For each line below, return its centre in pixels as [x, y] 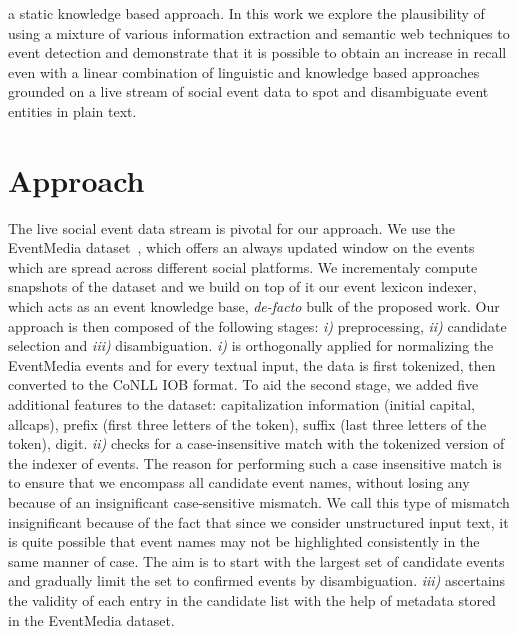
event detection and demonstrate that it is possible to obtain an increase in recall [257, 52]
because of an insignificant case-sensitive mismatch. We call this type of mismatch [259, 502]
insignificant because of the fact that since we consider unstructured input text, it [258, 521]
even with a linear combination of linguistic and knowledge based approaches [244, 71]
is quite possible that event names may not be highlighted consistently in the [244, 541]
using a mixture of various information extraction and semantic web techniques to [259, 32]
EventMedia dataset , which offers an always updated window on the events [241, 247]
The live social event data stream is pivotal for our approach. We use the [231, 227]
